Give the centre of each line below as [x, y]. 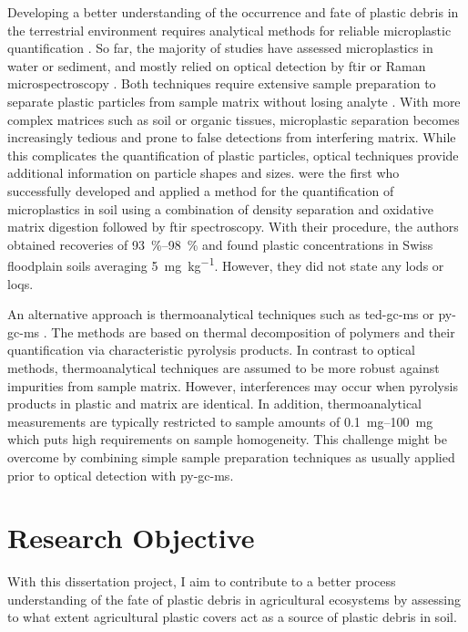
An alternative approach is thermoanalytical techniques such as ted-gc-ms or [221, 314]
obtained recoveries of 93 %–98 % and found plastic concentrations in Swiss [220, 244]
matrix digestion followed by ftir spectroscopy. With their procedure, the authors [233, 227]
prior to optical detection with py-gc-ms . [121, 475]
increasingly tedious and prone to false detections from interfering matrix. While [232, 137]
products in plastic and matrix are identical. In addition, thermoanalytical [214, 404]
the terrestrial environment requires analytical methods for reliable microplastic [229, 30]
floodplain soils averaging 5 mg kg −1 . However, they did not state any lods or [226, 264]
